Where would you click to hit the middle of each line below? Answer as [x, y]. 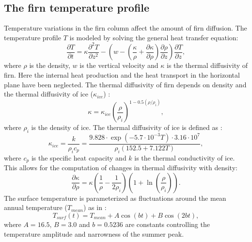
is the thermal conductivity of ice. [185, 157]
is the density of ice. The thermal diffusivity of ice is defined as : [127, 127]
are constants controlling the [167, 224]
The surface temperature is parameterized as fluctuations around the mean [115, 198]
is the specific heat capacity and [79, 157]
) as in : [95, 207]
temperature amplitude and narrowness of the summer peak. [94, 234]
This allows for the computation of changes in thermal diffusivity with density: [121, 168]
